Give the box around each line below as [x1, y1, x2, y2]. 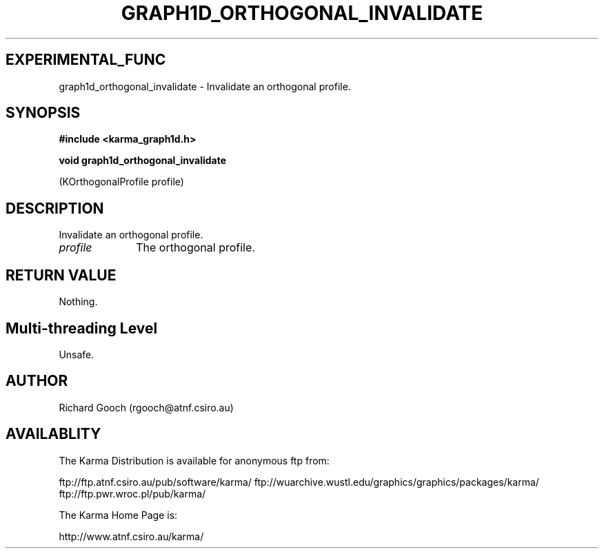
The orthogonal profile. [136, 240, 255, 255]
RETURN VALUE [6, 266, 117, 284]
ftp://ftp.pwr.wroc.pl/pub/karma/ [59, 487, 206, 500]
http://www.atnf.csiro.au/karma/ [59, 530, 204, 542]
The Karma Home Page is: [59, 509, 178, 521]
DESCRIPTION [6, 199, 104, 217]
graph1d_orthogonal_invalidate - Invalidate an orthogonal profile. [59, 80, 351, 92]
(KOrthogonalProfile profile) [59, 176, 184, 188]
